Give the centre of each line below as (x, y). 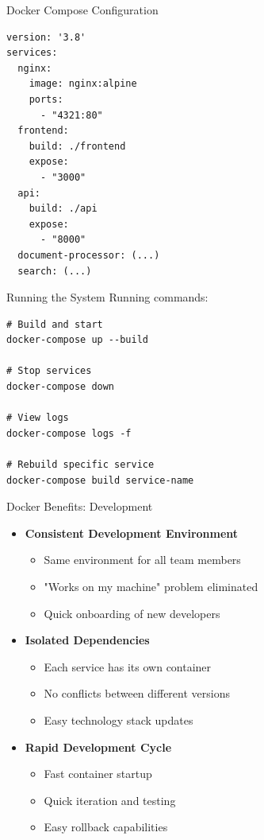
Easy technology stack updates (119, 719)
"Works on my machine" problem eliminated (151, 586)
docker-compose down (61, 387)
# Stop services (49, 371)
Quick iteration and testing (110, 800)
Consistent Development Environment (132, 533)
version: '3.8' (46, 37)
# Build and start (55, 324)
